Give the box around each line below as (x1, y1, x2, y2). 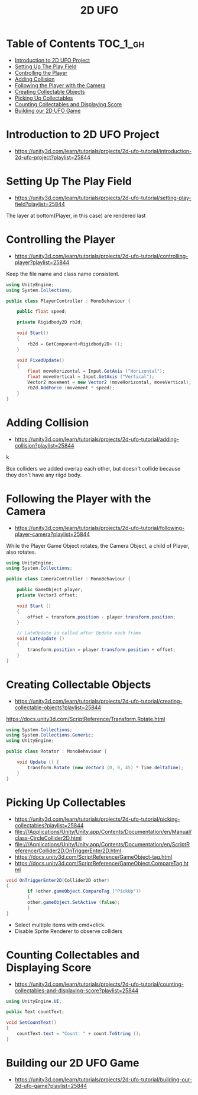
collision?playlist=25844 (14, 442, 75, 449)
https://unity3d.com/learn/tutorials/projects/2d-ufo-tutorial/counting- (14, 980, 184, 988)
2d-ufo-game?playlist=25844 (14, 1082, 87, 1089)
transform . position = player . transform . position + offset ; (27, 647, 176, 653)
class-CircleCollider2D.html (14, 834, 82, 842)
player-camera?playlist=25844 (14, 531, 90, 538)
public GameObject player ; (17, 587, 83, 593)
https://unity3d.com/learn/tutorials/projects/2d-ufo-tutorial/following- (14, 524, 185, 531)
